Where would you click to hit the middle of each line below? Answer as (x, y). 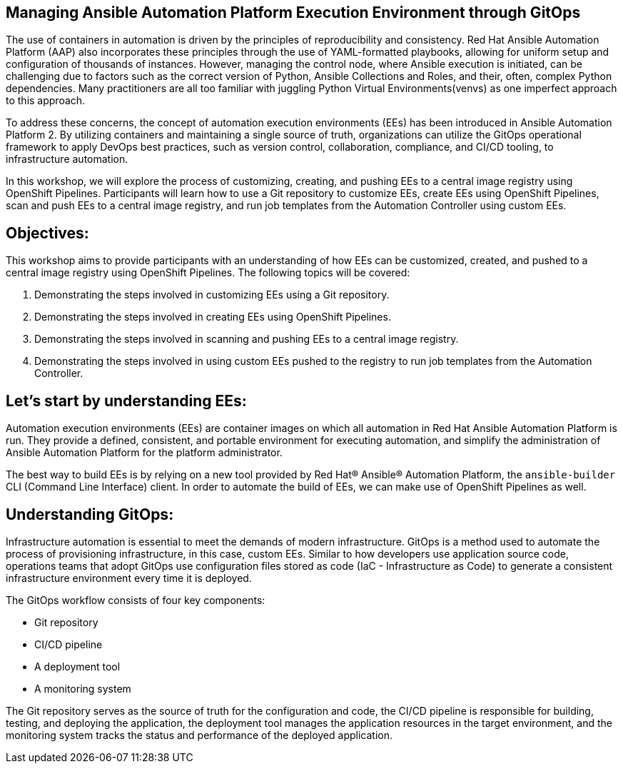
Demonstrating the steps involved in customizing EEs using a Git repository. (212, 295)
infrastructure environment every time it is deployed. (129, 578)
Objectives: (47, 233)
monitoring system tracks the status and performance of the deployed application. (199, 735)
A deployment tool (77, 666)
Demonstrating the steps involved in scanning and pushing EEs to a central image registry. (247, 339)
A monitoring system (83, 688)
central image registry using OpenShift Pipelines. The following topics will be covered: (208, 273)
